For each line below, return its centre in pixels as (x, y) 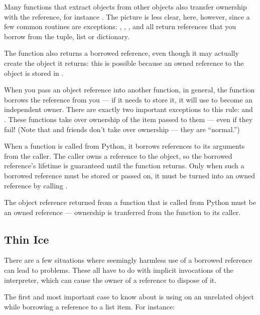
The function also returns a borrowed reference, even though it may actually (121, 53)
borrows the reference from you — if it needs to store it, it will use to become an (128, 99)
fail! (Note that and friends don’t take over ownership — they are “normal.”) (122, 129)
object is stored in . (34, 73)
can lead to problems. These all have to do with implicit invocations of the (119, 270)
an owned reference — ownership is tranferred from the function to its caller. (122, 212)
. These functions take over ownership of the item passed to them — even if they (128, 119)
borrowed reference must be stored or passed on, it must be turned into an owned (129, 175)
